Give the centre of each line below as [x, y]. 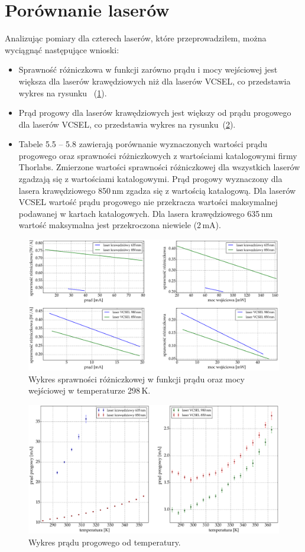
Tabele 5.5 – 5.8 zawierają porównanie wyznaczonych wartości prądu [143, 144]
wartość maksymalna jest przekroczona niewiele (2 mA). [120, 225]
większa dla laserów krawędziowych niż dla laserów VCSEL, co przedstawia [155, 81]
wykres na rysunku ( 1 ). [63, 92]
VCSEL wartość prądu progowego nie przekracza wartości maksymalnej [148, 202]
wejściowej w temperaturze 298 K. [90, 390]
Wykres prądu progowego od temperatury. [105, 542]
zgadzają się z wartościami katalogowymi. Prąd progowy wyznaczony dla [150, 179]
